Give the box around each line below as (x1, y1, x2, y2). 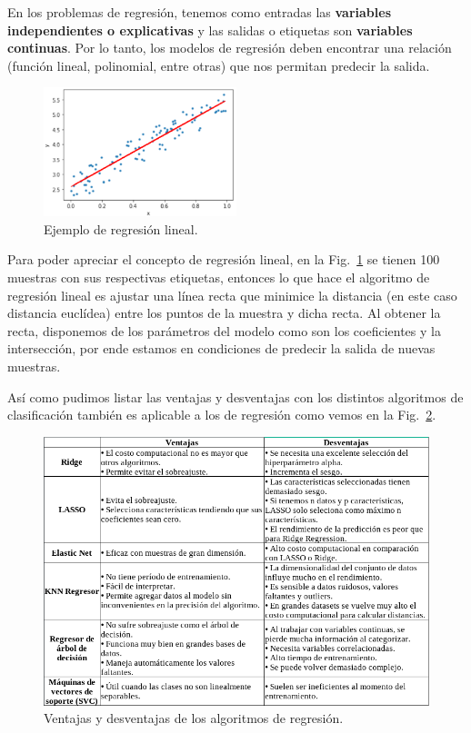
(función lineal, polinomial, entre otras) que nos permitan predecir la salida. (7, 55, 430, 74)
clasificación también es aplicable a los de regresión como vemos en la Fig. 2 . (7, 405, 436, 424)
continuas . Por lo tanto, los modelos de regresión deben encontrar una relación (7, 38, 452, 57)
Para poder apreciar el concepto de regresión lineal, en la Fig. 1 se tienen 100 (7, 250, 440, 269)
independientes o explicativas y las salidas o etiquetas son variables (7, 20, 413, 39)
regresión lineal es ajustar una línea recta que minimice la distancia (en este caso (7, 285, 457, 304)
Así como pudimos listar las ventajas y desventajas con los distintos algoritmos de (7, 387, 464, 406)
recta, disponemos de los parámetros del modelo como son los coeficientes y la (7, 321, 441, 340)
